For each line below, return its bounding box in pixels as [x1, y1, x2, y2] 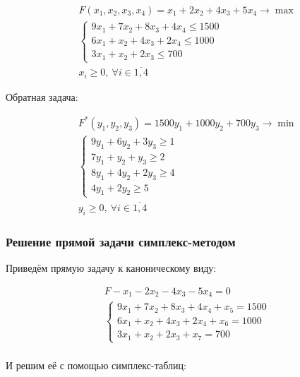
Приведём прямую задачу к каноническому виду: [6, 260, 217, 275]
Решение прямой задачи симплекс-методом [6, 232, 236, 250]
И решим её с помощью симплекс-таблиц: [6, 358, 186, 373]
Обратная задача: [6, 89, 78, 104]
